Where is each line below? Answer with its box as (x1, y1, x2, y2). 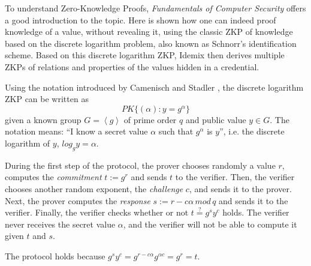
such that (158, 125, 194, 138)
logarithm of (5, 136, 50, 149)
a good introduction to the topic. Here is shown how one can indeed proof (5, 13, 276, 26)
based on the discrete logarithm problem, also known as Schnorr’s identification (5, 37, 297, 49)
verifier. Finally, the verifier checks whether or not (5, 206, 189, 219)
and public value (185, 113, 246, 125)
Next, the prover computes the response (5, 194, 150, 207)
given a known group (5, 113, 81, 125)
